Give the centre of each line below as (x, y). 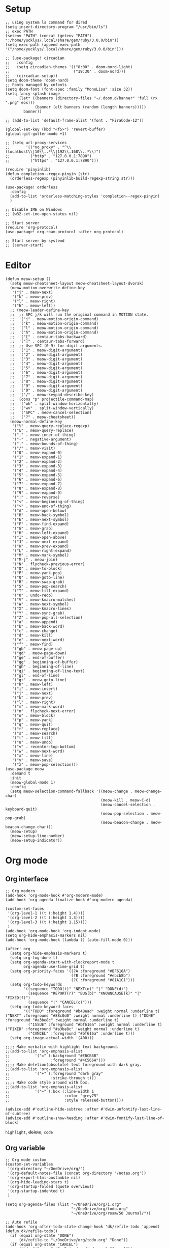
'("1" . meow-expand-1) (37, 457)
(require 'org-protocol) (31, 227)
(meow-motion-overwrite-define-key (47, 288)
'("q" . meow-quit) (32, 724)
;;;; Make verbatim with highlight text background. (62, 1047)
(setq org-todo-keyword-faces (42, 1007)
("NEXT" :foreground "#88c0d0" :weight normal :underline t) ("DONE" (80, 1016)
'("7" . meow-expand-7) (37, 484)
